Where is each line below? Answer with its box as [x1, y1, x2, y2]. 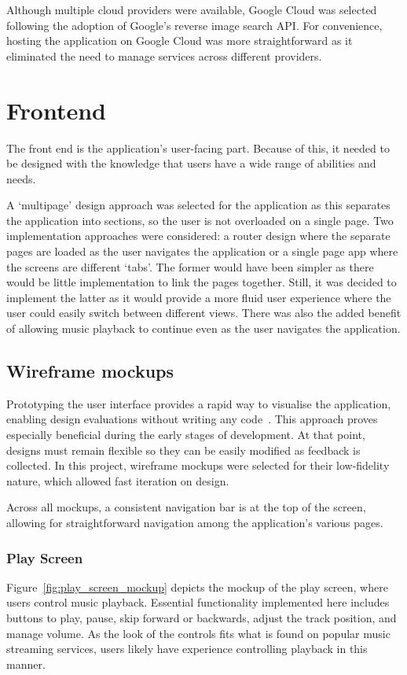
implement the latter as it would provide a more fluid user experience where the [6, 289, 391, 305]
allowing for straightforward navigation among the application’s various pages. [6, 514, 383, 530]
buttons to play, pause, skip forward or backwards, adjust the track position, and [6, 609, 397, 625]
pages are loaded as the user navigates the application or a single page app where [6, 243, 398, 260]
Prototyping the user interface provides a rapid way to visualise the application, [6, 395, 391, 411]
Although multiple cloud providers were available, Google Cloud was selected [6, 2, 377, 17]
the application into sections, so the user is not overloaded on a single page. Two [6, 212, 394, 228]
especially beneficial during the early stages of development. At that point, [6, 426, 365, 443]
